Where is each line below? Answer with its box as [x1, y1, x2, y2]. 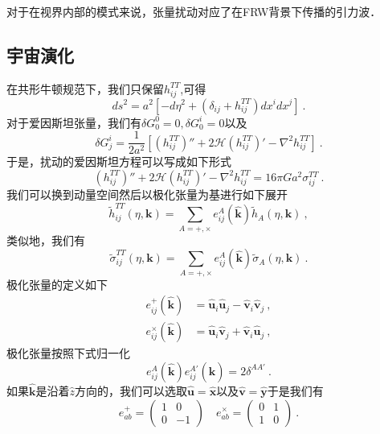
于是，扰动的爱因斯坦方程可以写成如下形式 [6, 153, 231, 170]
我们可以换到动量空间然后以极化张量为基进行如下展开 [6, 185, 288, 202]
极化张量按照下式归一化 [6, 345, 130, 362]
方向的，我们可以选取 [75, 382, 188, 399]
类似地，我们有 [6, 231, 85, 248]
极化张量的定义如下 [6, 275, 108, 292]
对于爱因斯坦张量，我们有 [6, 114, 141, 130]
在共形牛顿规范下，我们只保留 [6, 80, 164, 97]
